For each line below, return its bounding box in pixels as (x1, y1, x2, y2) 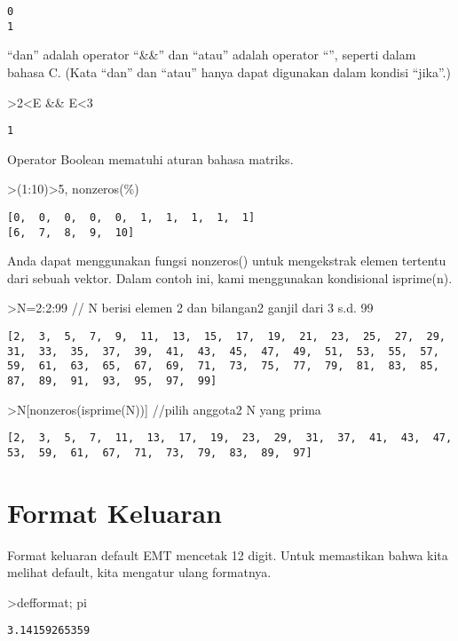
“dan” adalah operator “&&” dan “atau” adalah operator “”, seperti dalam (7, 45, 416, 64)
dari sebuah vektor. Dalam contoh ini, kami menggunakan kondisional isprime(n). (7, 268, 453, 287)
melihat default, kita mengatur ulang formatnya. (7, 563, 272, 582)
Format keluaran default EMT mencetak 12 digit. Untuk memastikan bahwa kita (7, 545, 448, 564)
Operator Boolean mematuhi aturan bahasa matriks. (7, 149, 294, 168)
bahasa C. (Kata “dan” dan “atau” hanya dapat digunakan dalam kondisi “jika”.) (7, 62, 451, 81)
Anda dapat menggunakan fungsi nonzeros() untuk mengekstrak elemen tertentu (7, 251, 446, 270)
